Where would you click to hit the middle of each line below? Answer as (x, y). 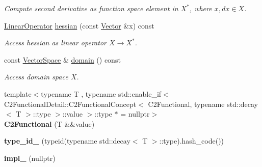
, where (201, 8)
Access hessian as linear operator (55, 43)
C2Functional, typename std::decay (203, 104)
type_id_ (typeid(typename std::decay (67, 141)
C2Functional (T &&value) (49, 123)
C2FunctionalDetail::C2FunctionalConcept (70, 104)
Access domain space (36, 77)
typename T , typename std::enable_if (101, 93)
